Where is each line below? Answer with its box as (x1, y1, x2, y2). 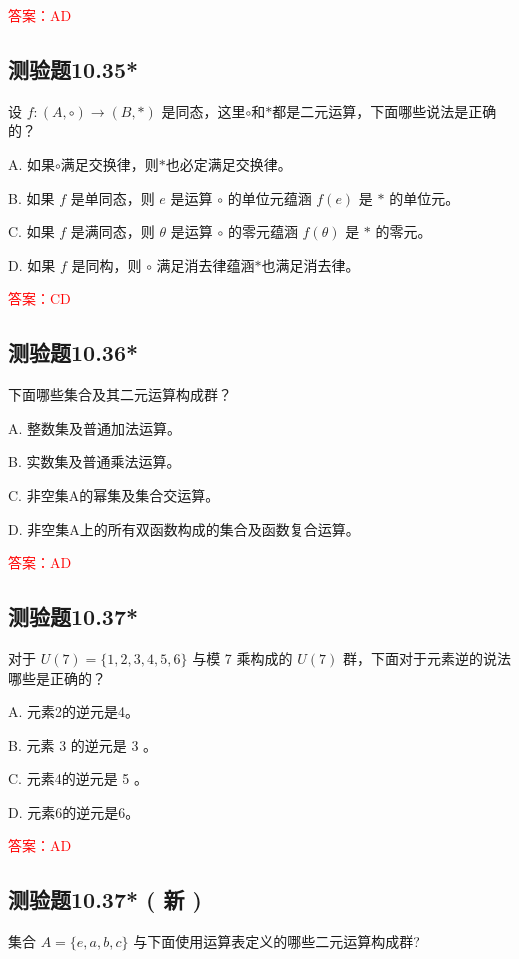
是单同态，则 (70, 187, 155, 208)
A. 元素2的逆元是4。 (8, 701, 140, 722)
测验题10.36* (8, 337, 139, 368)
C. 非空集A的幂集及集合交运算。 (8, 484, 220, 505)
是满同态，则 (70, 221, 155, 242)
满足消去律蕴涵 (156, 254, 255, 275)
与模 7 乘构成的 (192, 647, 293, 668)
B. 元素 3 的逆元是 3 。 (8, 734, 158, 755)
